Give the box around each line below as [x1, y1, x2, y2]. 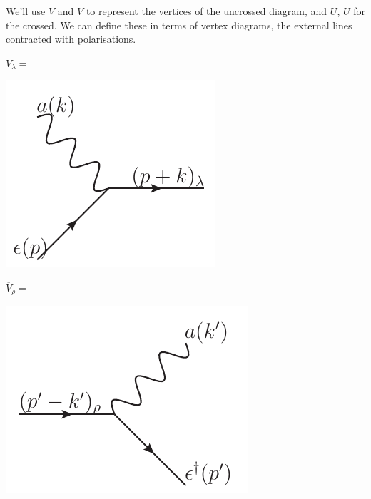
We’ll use [6, 4, 46, 18]
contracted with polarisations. [6, 31, 136, 46]
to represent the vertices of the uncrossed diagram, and [86, 4, 327, 18]
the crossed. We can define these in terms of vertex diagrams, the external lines [6, 17, 352, 32]
